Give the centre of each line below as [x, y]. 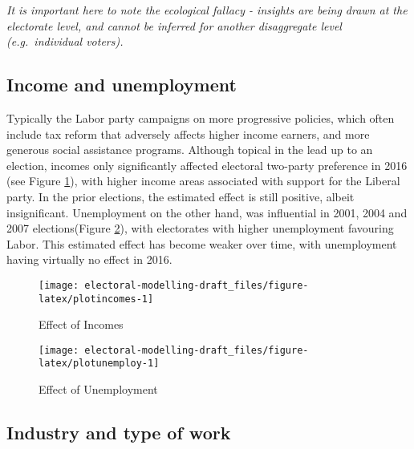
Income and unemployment [122, 85]
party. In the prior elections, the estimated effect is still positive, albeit [181, 196]
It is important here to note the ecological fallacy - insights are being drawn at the [207, 10]
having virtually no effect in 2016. [89, 259]
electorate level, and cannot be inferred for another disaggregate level [174, 25]
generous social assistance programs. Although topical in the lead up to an [190, 150]
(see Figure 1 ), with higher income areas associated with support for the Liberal [203, 181]
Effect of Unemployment [98, 389]
